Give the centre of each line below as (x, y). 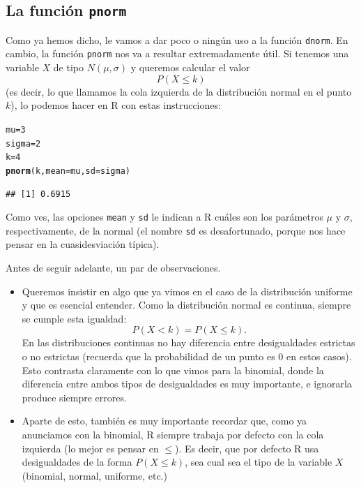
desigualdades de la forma (77, 462)
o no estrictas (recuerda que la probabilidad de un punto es (148, 356)
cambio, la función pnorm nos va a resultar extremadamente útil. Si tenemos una (177, 53)
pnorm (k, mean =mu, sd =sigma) (68, 171)
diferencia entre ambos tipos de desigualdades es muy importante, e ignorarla (187, 384)
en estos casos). (319, 356)
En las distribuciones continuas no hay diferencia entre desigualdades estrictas (189, 342)
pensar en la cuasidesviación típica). (83, 244)
